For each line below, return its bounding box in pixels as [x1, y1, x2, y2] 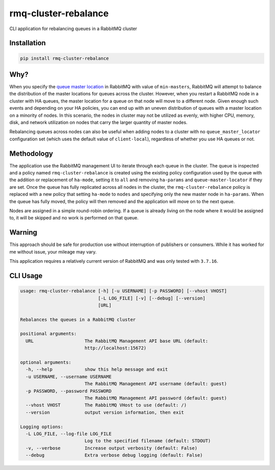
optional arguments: [20, 360, 71, 365]
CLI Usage [9, 271, 43, 280]
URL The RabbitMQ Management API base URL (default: [25, 338, 208, 344]
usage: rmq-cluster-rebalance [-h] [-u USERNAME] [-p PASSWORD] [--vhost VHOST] [20, 288, 227, 294]
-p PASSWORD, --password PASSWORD [25, 388, 112, 394]
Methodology [9, 149, 53, 158]
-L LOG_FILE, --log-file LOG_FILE [25, 431, 112, 436]
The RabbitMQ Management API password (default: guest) [84, 395, 227, 401]
